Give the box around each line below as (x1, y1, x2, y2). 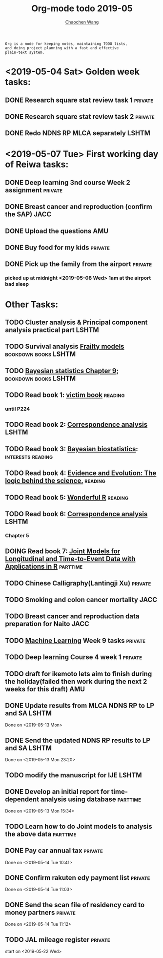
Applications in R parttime (5, 562, 83, 571)
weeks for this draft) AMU (5, 685, 85, 693)
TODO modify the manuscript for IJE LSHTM (5, 771, 143, 779)
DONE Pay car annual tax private (5, 847, 103, 855)
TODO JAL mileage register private (5, 936, 111, 944)
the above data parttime (5, 830, 77, 838)
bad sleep (5, 281, 29, 288)
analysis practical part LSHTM (5, 326, 99, 334)
